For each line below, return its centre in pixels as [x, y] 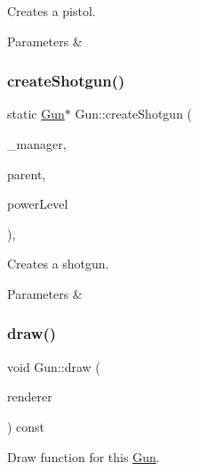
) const [26, 426]
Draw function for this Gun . [84, 456]
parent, [27, 174]
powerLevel [38, 204]
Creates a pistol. [52, 11]
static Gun [36, 114]
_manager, [37, 144]
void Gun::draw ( [54, 366]
